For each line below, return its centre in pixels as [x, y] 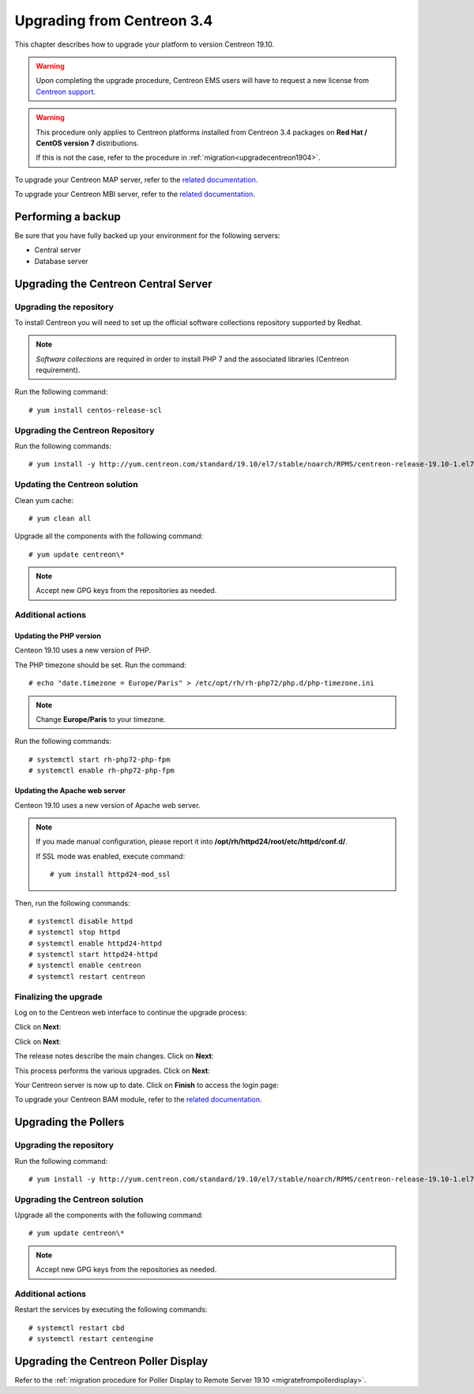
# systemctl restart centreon [87, 976]
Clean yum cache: [44, 500]
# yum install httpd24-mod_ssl [111, 875]
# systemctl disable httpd [81, 921]
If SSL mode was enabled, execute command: [111, 856]
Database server [61, 261]
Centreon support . [66, 92]
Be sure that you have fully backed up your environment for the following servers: [147, 235]
